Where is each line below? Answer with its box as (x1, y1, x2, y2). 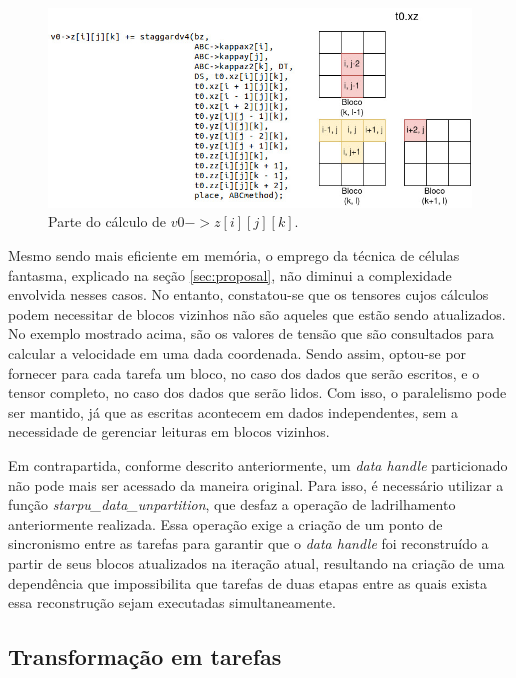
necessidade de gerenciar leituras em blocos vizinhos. (8, 421, 330, 442)
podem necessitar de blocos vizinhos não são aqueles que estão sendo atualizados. (8, 303, 506, 324)
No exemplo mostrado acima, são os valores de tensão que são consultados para (8, 323, 494, 344)
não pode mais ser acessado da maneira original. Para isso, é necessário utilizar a (8, 474, 504, 495)
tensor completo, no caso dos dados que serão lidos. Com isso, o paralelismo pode (8, 382, 507, 403)
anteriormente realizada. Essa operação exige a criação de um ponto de (8, 513, 443, 534)
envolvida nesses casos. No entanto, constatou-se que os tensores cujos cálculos (8, 284, 489, 305)
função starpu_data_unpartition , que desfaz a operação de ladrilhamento (8, 494, 456, 515)
